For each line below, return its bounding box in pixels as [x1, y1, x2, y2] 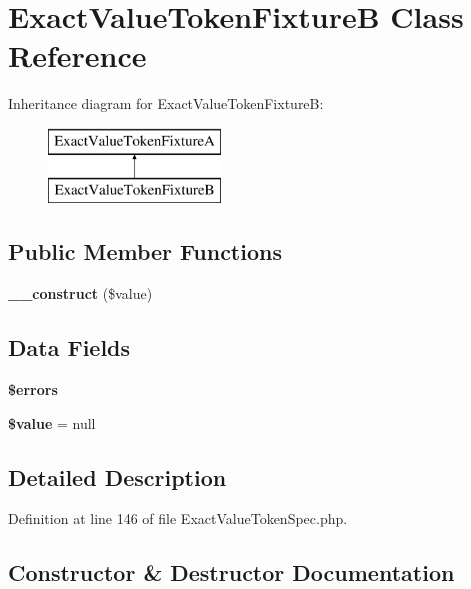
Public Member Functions [8, 236, 282, 267]
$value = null [8, 412, 96, 433]
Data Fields [8, 332, 131, 363]
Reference [8, 35, 147, 76]
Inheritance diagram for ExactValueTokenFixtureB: [8, 93, 324, 114]
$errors [8, 379, 58, 400]
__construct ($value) [8, 283, 153, 304]
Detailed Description [8, 461, 227, 492]
